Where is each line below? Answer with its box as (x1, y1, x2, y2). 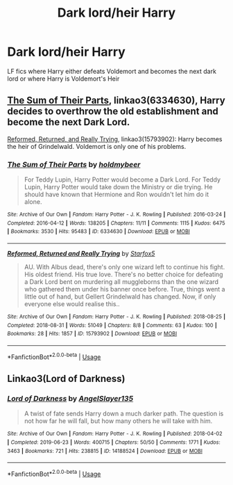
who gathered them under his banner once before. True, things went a (24, 285, 225, 294)
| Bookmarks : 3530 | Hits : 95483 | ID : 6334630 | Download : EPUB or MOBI (7, 228, 191, 235)
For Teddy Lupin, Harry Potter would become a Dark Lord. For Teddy (24, 175, 221, 184)
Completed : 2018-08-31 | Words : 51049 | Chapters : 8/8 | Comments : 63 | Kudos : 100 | (7, 321, 217, 328)
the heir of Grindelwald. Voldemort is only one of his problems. (7, 142, 187, 150)
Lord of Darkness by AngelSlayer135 (7, 393, 134, 403)
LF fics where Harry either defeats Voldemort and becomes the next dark (7, 67, 217, 75)
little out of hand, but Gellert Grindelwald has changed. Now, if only (24, 292, 216, 301)
